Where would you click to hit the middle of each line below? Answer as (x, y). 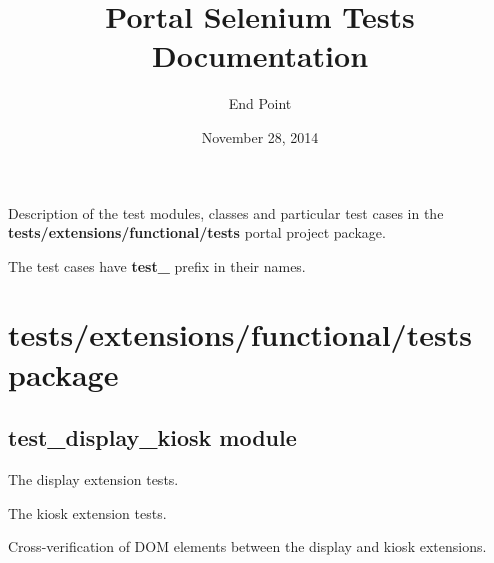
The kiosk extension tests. (87, 512)
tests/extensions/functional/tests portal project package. (197, 232)
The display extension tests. (93, 479)
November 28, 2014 (260, 136)
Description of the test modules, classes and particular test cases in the (226, 212)
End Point (260, 103)
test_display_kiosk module (152, 437)
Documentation (260, 55)
